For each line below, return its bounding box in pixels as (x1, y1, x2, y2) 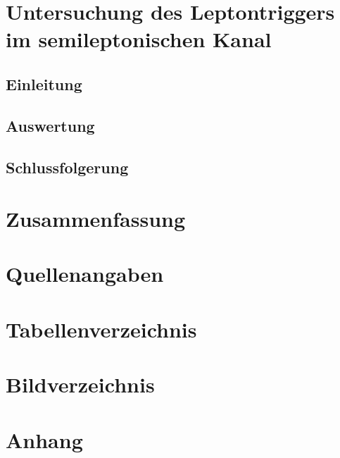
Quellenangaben (6, 259, 164, 288)
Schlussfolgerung (6, 156, 129, 178)
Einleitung (6, 73, 82, 94)
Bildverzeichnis (6, 370, 155, 399)
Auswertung (6, 114, 95, 136)
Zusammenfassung (6, 204, 186, 233)
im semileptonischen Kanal (6, 25, 272, 54)
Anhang (6, 425, 83, 454)
